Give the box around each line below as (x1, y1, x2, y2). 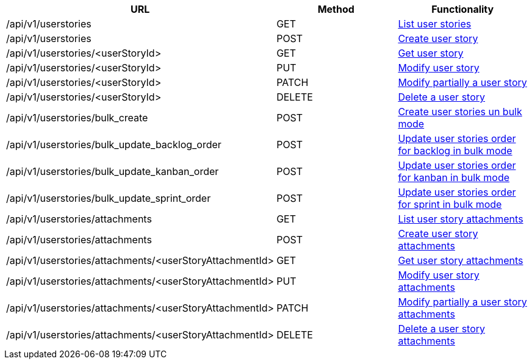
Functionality (431, 3, 494, 15)
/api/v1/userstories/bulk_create (6, 112, 148, 124)
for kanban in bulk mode (398, 171, 510, 184)
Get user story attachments (398, 254, 523, 266)
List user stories (398, 18, 472, 30)
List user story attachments (398, 213, 523, 225)
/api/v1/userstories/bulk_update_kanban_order (6, 165, 219, 177)
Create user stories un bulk (398, 105, 522, 118)
